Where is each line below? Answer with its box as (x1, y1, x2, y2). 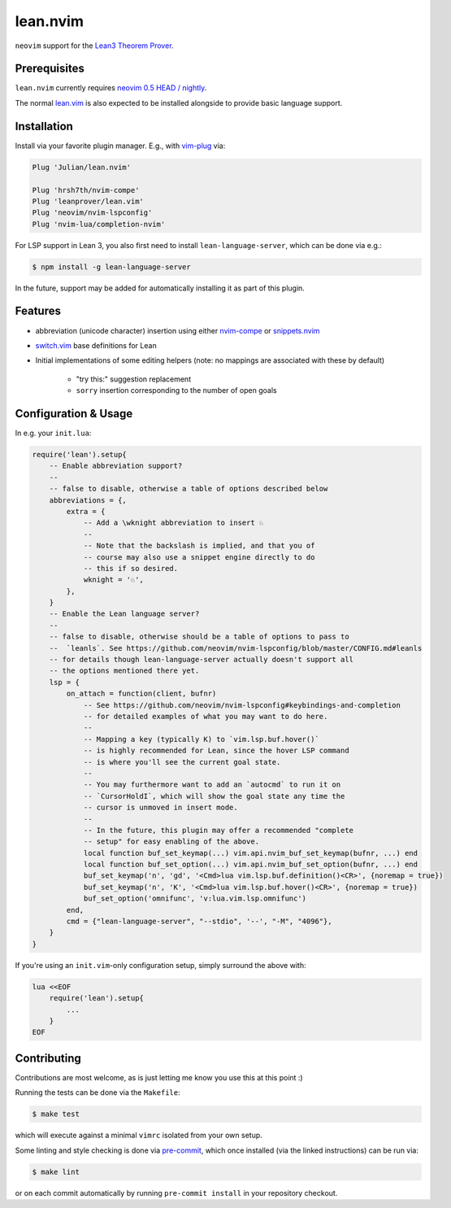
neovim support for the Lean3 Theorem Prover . (15, 41, 174, 50)
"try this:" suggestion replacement (76, 374, 191, 384)
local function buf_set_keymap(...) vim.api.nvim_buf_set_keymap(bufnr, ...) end (83, 848, 418, 857)
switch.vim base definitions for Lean (35, 340, 158, 350)
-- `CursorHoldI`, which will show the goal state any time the (83, 792, 345, 800)
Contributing (15, 1051, 81, 1065)
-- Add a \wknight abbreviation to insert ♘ (83, 518, 264, 528)
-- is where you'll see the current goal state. (83, 757, 281, 766)
